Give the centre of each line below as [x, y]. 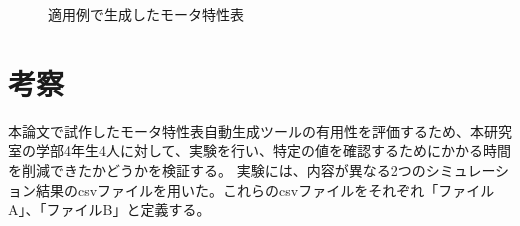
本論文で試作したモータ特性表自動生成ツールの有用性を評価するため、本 [246, 130]
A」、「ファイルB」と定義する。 [109, 209]
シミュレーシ [467, 169]
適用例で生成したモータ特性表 [146, 14]
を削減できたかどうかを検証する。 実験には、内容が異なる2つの [217, 169]
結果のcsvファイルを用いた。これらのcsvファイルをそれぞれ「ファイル [265, 189]
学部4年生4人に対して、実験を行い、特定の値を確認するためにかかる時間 [273, 150]
